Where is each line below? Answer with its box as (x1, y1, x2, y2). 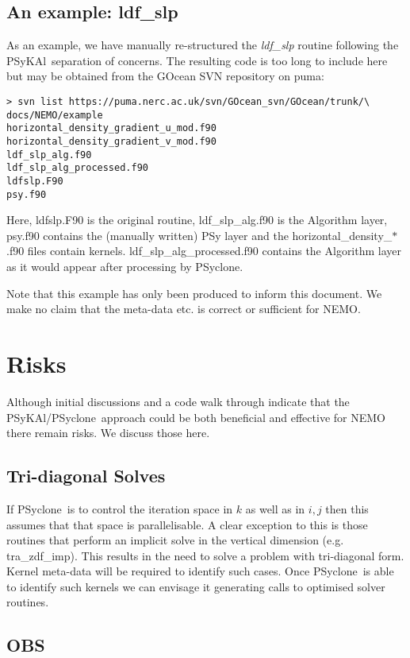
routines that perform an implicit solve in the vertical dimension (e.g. (6, 532, 344, 548)
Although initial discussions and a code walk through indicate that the (6, 393, 350, 409)
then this (325, 500, 369, 517)
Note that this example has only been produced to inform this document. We (6, 284, 382, 301)
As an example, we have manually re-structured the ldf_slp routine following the (6, 37, 399, 53)
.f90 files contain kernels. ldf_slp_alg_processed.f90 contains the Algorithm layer (6, 242, 402, 259)
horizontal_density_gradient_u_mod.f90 (6, 122, 216, 134)
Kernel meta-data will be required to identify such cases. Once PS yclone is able (6, 563, 394, 579)
